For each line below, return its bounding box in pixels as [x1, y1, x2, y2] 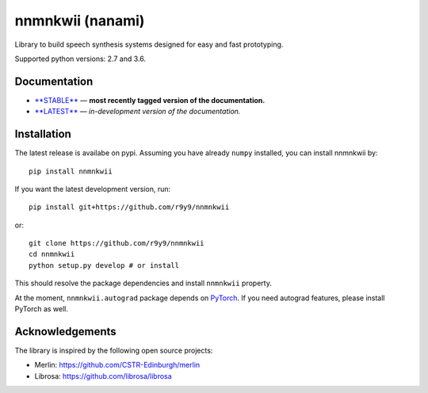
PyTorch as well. [14, 304, 69, 314]
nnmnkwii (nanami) [14, 12, 145, 29]
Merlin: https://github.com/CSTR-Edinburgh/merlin [34, 361, 201, 370]
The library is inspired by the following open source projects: [14, 345, 213, 355]
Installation [14, 128, 71, 141]
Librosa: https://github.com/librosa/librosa [34, 371, 172, 380]
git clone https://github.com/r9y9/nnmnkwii [29, 238, 205, 248]
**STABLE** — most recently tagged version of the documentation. [34, 95, 266, 105]
